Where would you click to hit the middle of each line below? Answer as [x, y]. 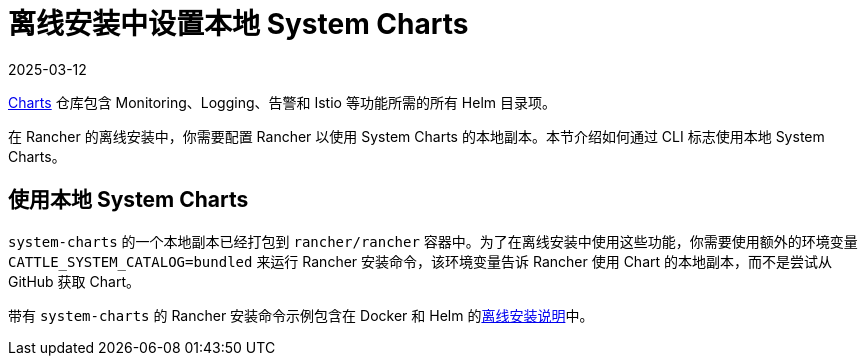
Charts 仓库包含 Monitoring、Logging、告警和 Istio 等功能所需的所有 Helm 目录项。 [282, 102]
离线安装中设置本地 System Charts [238, 24]
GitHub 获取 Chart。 [74, 281]
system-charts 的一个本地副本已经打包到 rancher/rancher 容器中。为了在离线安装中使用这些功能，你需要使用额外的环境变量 [433, 241]
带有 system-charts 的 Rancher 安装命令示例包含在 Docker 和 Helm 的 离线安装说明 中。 [301, 315]
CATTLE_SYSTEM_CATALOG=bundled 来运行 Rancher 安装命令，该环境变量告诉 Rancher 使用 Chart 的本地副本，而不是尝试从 [420, 261]
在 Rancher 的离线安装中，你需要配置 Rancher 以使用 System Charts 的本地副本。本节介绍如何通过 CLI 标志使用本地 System [416, 136]
